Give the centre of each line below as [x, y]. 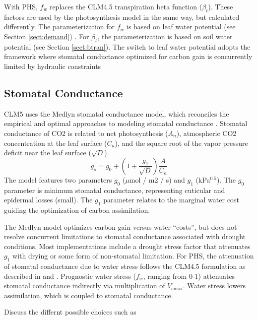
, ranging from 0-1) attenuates [189, 276]
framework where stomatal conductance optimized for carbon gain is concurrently [128, 56]
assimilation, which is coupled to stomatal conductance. [89, 295]
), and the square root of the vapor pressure [181, 143]
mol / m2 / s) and [157, 179]
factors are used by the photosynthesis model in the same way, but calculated [122, 17]
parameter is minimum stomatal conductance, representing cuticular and [115, 190]
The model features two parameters [58, 179]
